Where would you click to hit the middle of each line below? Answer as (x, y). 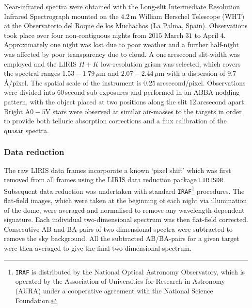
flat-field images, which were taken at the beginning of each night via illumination (126, 200)
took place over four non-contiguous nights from (75, 35)
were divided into (30, 92)
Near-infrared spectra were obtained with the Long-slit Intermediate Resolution (122, 6)
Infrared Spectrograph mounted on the (61, 16)
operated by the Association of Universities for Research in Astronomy (120, 281)
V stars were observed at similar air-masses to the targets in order (143, 111)
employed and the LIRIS (40, 63)
